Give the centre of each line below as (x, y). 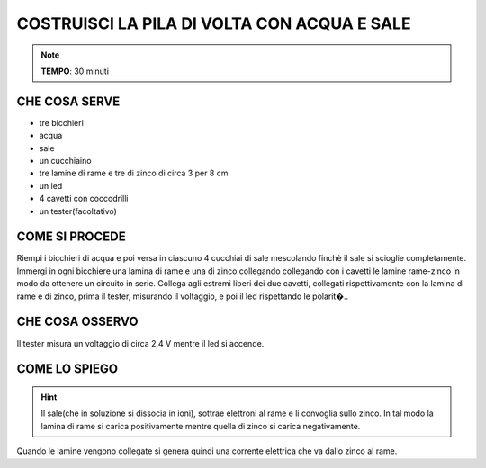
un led (51, 185)
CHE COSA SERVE (68, 101)
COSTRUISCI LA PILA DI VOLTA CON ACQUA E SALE (214, 23)
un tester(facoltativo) (78, 211)
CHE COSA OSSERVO (77, 322)
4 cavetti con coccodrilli (84, 199)
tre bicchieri (62, 122)
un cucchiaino (65, 161)
